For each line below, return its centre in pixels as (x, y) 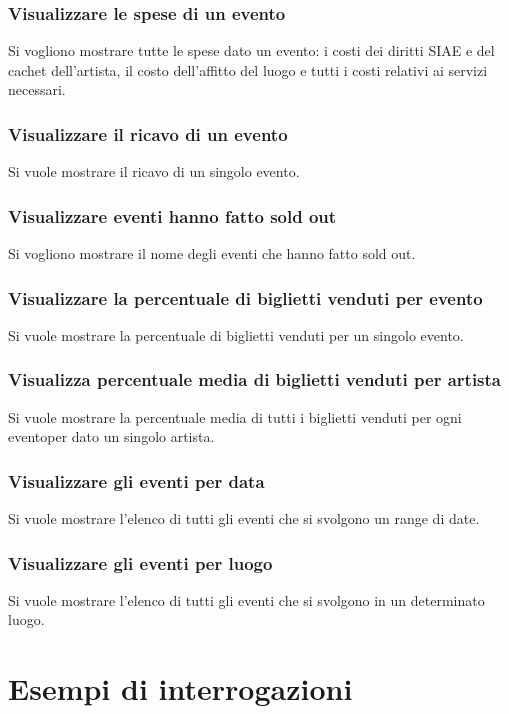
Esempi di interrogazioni (180, 688)
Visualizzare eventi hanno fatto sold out (172, 215)
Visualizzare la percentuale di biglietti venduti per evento (245, 297)
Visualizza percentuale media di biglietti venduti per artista (254, 379)
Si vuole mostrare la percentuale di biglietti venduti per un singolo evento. (236, 334)
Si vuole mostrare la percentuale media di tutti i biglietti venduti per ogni (235, 416)
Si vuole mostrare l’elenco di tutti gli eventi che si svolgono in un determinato (246, 599)
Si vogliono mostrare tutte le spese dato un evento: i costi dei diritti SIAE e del (251, 50)
